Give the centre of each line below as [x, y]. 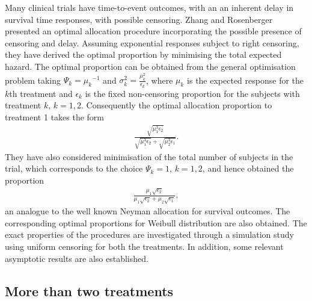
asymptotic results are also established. [77, 258]
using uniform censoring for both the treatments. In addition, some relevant [144, 247]
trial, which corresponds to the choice [74, 168]
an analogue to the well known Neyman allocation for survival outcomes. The [148, 211]
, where [160, 80]
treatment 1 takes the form [55, 116]
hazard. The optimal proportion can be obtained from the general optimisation [150, 66]
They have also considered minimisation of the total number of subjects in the [149, 156]
